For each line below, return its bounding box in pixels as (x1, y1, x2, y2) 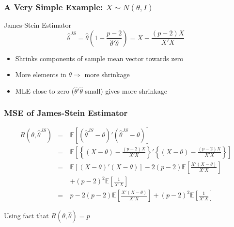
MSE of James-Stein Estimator (4, 106, 128, 118)
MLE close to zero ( (15, 86, 75, 96)
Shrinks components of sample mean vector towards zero (15, 53, 184, 63)
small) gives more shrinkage (85, 86, 167, 96)
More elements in (15, 69, 66, 80)
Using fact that (4, 211, 49, 221)
